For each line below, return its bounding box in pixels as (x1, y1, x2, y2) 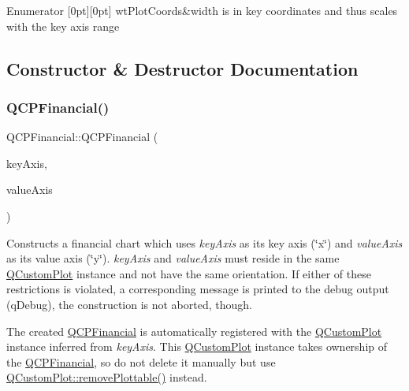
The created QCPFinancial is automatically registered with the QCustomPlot (6, 322, 382, 339)
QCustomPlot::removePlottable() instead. (6, 369, 207, 385)
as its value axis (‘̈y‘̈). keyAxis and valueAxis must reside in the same (6, 250, 340, 266)
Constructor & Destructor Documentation (6, 56, 359, 80)
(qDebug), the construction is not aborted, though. (6, 296, 252, 312)
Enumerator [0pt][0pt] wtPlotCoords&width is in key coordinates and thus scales (6, 2, 398, 18)
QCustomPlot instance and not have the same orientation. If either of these (6, 265, 371, 281)
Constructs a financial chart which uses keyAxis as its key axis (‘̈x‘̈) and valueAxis (6, 234, 403, 251)
